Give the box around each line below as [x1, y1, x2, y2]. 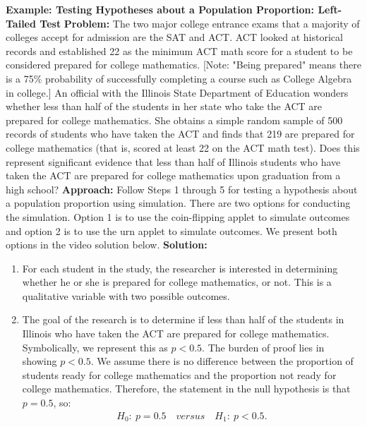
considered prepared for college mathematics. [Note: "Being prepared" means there [6, 57, 361, 72]
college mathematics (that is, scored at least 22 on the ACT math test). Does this [6, 140, 360, 155]
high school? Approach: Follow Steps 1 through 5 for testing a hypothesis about [6, 181, 358, 196]
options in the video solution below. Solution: [6, 237, 207, 252]
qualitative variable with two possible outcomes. [22, 288, 230, 303]
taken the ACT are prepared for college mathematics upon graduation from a [6, 168, 341, 183]
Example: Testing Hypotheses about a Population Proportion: [6, 2, 315, 16]
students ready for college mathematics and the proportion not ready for [22, 367, 337, 382]
